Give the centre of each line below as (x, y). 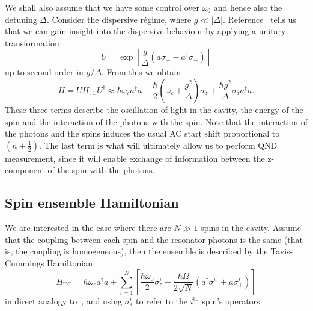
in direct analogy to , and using (63, 300)
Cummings (25, 263)
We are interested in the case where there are (88, 228)
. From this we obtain (141, 72)
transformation (32, 42)
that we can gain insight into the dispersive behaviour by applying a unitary (145, 31)
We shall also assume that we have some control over (102, 7)
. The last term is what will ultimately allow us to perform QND (158, 145)
